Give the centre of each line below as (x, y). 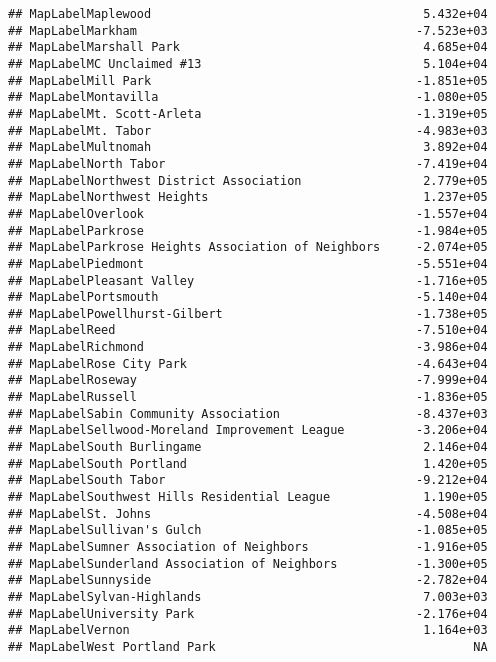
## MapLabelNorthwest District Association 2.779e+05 (248, 180)
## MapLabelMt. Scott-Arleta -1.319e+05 (248, 113)
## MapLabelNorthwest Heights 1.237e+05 (248, 197)
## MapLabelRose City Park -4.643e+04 (248, 363)
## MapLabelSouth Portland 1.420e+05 (248, 463)
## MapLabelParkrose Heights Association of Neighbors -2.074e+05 (248, 247)
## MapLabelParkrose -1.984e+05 (248, 230)
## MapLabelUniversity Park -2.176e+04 (248, 613)
